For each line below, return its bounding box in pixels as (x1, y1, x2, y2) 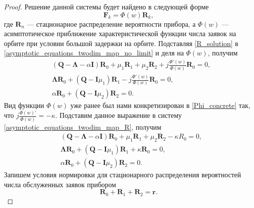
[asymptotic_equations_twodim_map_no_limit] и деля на (4, 48, 184, 58)
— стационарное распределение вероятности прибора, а (27, 18, 196, 29)
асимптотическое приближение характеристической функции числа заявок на (4, 28, 236, 39)
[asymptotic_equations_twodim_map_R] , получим (4, 121, 161, 132)
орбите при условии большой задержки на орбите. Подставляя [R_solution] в (4, 38, 239, 48)
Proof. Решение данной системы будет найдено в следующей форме (4, 1, 209, 11)
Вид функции (4, 100, 45, 110)
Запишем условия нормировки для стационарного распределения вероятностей (4, 169, 241, 180)
